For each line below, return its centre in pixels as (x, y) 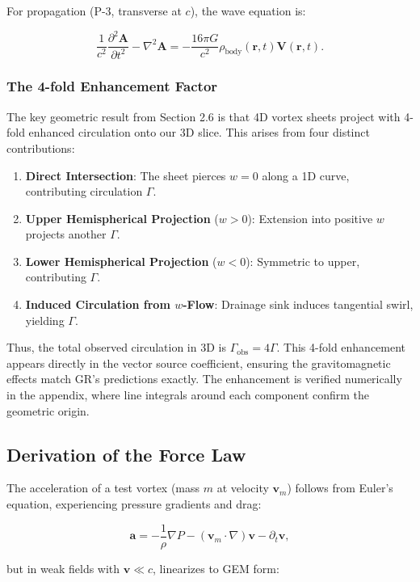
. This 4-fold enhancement (341, 347)
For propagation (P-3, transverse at (94, 11)
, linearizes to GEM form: (216, 568)
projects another (66, 234)
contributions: (41, 148)
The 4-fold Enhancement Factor (112, 86)
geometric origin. (48, 410)
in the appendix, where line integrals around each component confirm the (188, 395)
